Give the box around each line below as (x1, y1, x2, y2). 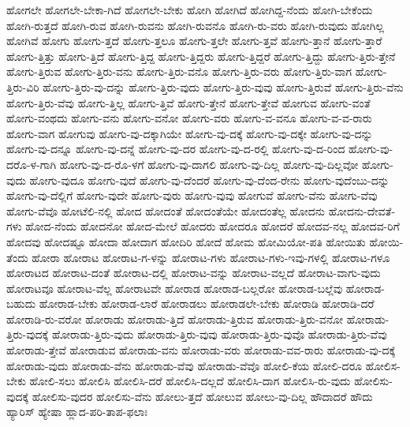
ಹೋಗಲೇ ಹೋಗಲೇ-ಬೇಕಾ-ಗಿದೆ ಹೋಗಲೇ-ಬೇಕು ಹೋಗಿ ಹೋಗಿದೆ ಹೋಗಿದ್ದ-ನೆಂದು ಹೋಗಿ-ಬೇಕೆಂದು (6, 2, 373, 17)
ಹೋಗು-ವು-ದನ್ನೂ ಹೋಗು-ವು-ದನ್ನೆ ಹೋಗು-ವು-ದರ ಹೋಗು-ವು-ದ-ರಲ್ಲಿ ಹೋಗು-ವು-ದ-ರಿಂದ (6, 140, 345, 157)
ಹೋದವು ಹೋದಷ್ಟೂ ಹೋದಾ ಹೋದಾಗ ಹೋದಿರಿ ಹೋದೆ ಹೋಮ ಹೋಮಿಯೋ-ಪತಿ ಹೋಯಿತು (6, 233, 366, 249)
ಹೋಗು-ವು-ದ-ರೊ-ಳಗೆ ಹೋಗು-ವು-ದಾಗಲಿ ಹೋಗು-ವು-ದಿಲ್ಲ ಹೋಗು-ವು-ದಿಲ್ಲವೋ (59, 155, 359, 172)
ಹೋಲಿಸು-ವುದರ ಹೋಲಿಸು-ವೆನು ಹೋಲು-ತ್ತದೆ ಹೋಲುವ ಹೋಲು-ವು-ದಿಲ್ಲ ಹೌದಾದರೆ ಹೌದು (32, 388, 373, 404)
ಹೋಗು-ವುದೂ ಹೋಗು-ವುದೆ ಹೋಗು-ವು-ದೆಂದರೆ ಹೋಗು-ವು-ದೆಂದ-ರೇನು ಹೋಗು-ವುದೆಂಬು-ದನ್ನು (29, 171, 389, 188)
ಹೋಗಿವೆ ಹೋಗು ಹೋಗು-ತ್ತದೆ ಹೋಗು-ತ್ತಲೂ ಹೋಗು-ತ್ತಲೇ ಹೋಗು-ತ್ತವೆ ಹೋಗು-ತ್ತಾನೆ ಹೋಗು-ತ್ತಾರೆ (6, 32, 382, 49)
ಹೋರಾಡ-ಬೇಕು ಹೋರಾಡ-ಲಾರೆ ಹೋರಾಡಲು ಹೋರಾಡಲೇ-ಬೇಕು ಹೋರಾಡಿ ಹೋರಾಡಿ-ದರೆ (39, 295, 375, 312)
